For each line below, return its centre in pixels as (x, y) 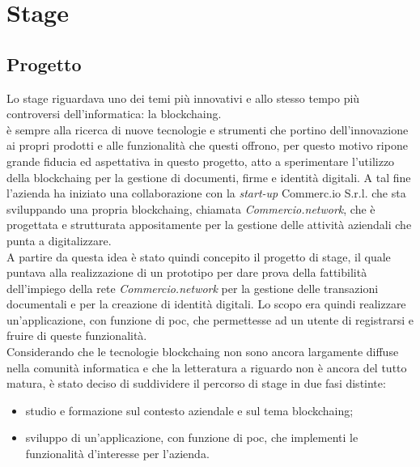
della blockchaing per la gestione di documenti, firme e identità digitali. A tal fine (209, 177)
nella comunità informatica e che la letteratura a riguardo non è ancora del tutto (207, 367)
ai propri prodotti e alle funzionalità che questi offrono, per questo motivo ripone (207, 145)
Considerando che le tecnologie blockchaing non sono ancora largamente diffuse (203, 352)
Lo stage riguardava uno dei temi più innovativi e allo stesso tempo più (183, 98)
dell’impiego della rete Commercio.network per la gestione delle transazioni (193, 288)
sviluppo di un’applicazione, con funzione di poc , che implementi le (192, 437)
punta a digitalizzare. (59, 240)
